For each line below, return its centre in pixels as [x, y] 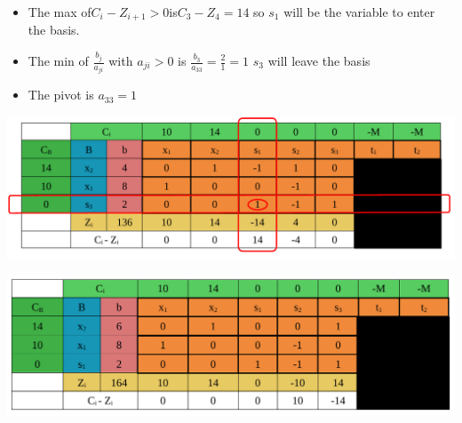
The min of [58, 60]
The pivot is [61, 95]
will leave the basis [319, 60]
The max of [60, 12]
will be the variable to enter [359, 12]
